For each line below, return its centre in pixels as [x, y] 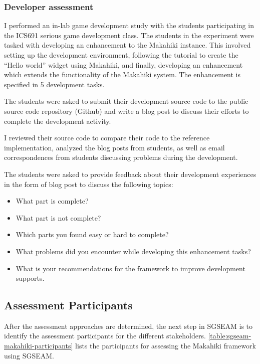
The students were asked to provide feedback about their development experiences [130, 174]
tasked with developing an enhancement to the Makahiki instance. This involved [127, 45]
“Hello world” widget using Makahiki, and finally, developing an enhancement [123, 64]
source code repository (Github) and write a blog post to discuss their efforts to [126, 111]
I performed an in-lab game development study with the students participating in [129, 25]
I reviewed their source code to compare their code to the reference [107, 138]
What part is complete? [52, 201]
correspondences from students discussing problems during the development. [121, 157]
